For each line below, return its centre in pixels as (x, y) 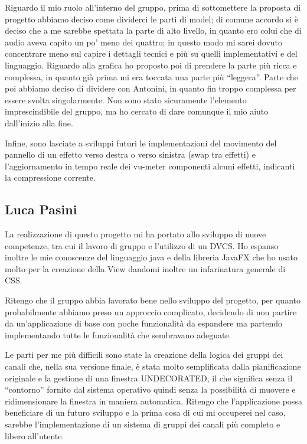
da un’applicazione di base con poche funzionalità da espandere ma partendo (144, 323)
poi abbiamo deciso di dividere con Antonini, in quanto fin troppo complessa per (151, 88)
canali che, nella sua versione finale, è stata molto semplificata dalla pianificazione (153, 366)
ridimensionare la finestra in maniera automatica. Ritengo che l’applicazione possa (153, 401)
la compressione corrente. (50, 177)
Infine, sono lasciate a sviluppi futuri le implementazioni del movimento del (141, 143)
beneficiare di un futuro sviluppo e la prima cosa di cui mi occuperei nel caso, (145, 412)
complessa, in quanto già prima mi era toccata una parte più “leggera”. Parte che (151, 76)
